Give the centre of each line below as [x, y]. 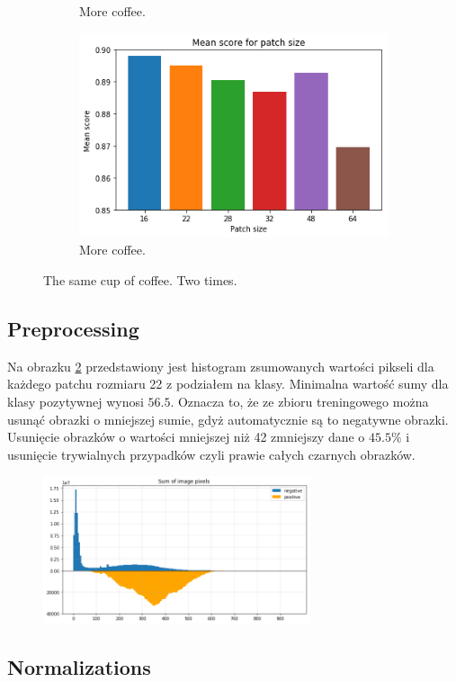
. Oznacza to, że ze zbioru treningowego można [300, 401]
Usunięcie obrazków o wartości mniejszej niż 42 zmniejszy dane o [186, 437]
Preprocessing [73, 328]
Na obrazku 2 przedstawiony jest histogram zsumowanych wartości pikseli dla [221, 366]
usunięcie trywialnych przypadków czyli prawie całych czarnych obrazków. [211, 454]
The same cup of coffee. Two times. [140, 279]
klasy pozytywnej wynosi [76, 401]
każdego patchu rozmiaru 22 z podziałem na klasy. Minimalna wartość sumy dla [228, 384]
